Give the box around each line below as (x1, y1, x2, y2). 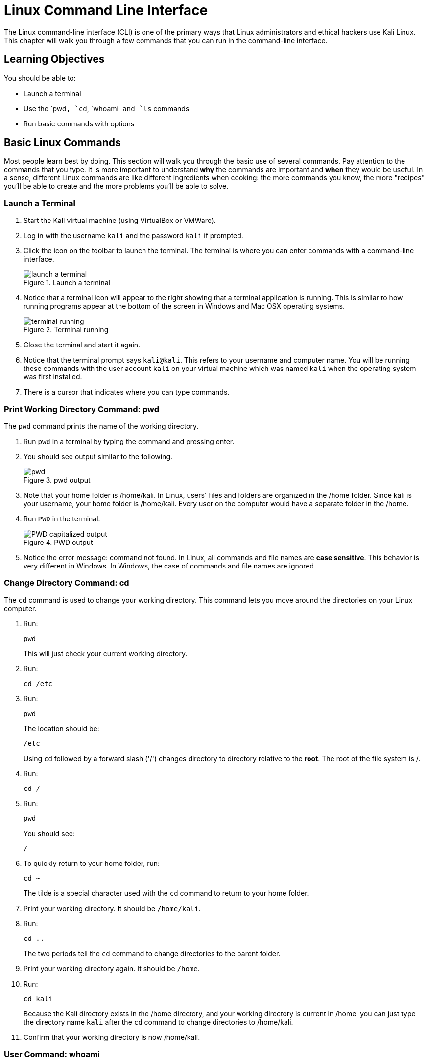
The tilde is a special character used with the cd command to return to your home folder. (24, 888, 309, 897)
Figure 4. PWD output (24, 538, 93, 546)
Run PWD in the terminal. (24, 514, 100, 523)
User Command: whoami (4, 1049, 100, 1060)
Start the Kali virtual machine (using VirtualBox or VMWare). (24, 216, 216, 225)
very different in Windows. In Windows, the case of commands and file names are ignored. (24, 561, 316, 570)
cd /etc (24, 679, 53, 688)
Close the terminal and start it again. (24, 341, 141, 349)
